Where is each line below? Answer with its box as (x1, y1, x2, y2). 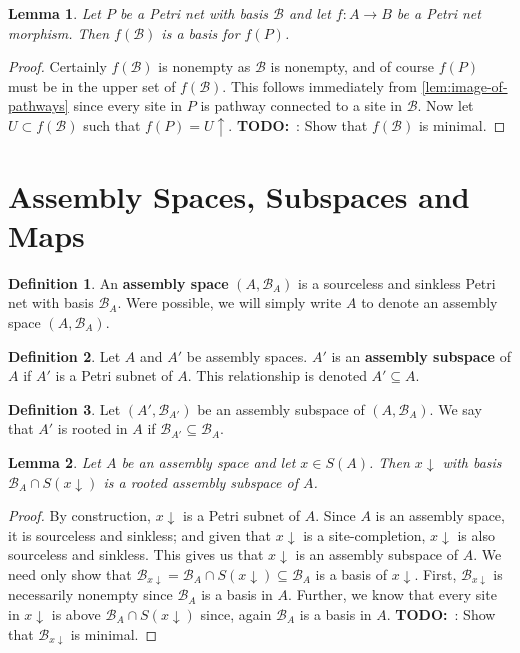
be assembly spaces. (186, 345, 308, 366)
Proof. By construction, (8, 505, 151, 526)
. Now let (417, 95, 474, 116)
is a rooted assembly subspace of (103, 471, 298, 492)
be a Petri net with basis (119, 3, 269, 23)
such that (83, 114, 141, 135)
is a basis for (161, 22, 240, 43)
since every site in (73, 95, 183, 116)
